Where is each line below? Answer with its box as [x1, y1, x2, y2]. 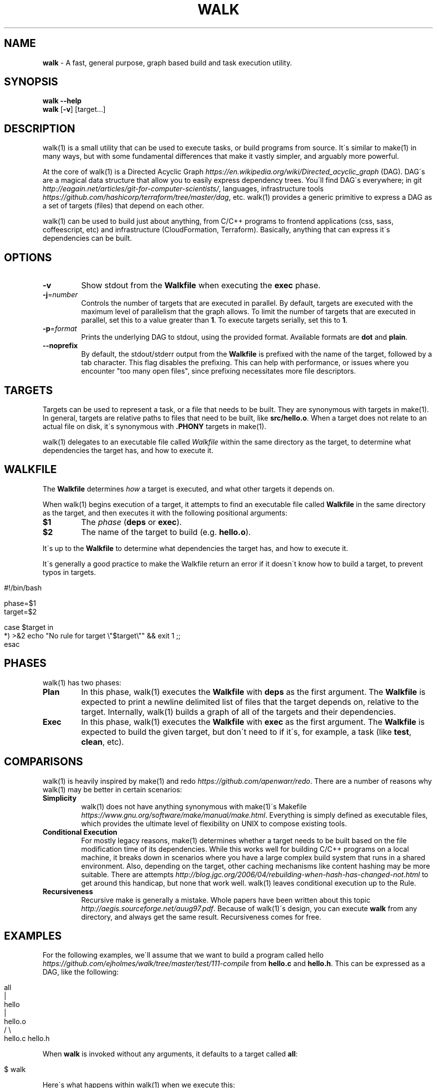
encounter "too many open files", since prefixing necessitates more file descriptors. [81, 367, 356, 376]
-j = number [42, 290, 78, 299]
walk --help [42, 96, 82, 105]
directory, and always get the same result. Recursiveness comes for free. [81, 912, 321, 921]
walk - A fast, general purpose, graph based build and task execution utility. [42, 58, 292, 67]
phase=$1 [4, 598, 36, 607]
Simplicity [42, 793, 77, 802]
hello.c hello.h [4, 1034, 50, 1043]
